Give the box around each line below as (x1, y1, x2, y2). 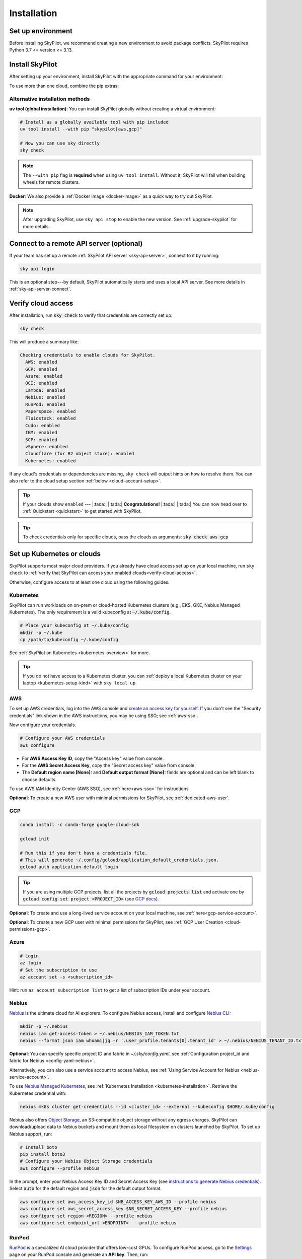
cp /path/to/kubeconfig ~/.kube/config (20, 637, 118, 643)
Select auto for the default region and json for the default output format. (9, 1185, 162, 1192)
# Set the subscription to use (20, 967, 98, 973)
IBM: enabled (25, 430, 57, 436)
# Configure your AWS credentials (20, 735, 105, 741)
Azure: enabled (25, 373, 63, 379)
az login (20, 960, 42, 966)
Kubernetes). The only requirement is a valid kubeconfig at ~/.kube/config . (9, 609, 171, 615)
